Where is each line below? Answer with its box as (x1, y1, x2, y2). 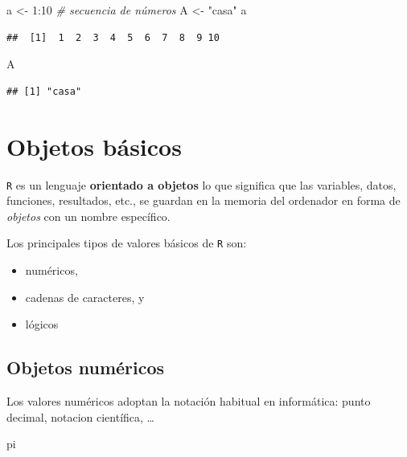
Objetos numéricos (6, 355, 165, 380)
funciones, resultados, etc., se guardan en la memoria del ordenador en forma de (6, 192, 401, 209)
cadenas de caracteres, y (25, 288, 145, 305)
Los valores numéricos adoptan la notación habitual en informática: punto (6, 392, 371, 409)
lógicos (25, 316, 59, 333)
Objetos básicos (6, 129, 182, 162)
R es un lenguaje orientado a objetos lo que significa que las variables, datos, (6, 176, 397, 193)
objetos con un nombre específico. (6, 207, 171, 224)
